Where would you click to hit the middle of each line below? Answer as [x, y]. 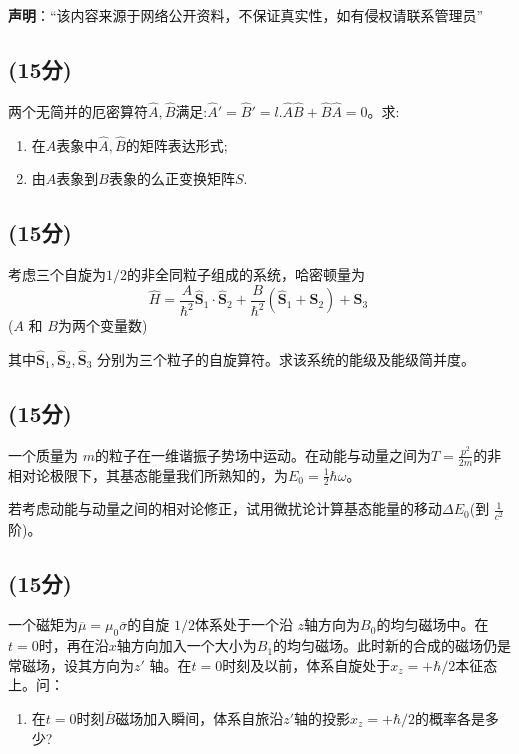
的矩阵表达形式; [176, 144]
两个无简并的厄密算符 [78, 111]
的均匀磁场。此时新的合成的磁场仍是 [392, 645]
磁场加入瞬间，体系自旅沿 [199, 718]
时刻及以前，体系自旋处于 [306, 664]
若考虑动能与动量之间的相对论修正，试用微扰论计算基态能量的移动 [225, 508]
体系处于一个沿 [243, 624]
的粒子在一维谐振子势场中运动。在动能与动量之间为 [262, 454]
